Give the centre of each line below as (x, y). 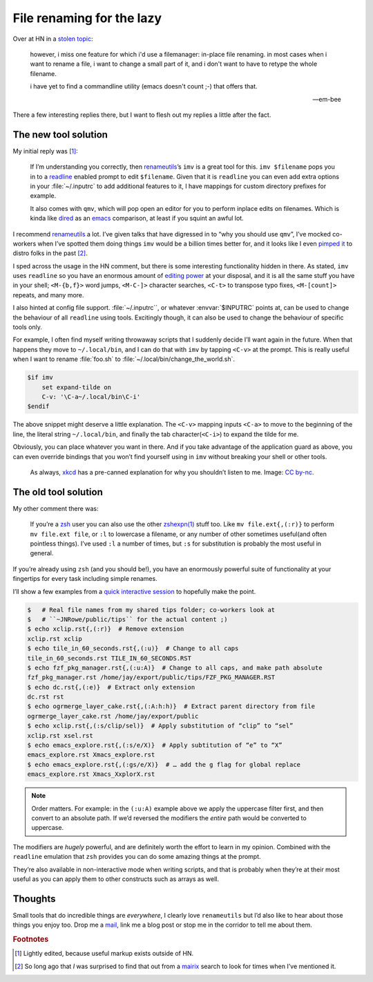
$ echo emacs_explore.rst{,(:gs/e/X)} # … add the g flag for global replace (164, 765)
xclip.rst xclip (55, 639)
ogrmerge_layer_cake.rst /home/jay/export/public (113, 716)
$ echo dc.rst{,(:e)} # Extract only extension (111, 687)
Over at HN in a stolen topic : (53, 39)
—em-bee (327, 99)
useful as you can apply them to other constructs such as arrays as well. (116, 879)
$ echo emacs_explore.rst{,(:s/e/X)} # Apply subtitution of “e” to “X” (155, 745)
